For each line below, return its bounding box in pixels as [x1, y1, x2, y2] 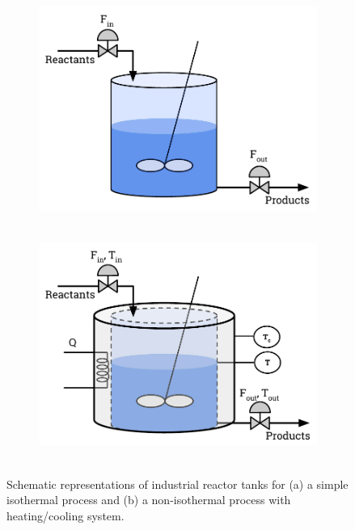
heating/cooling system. [6, 507, 125, 524]
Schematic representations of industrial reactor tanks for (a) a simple [6, 475, 349, 492]
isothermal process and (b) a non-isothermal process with [6, 491, 291, 508]
